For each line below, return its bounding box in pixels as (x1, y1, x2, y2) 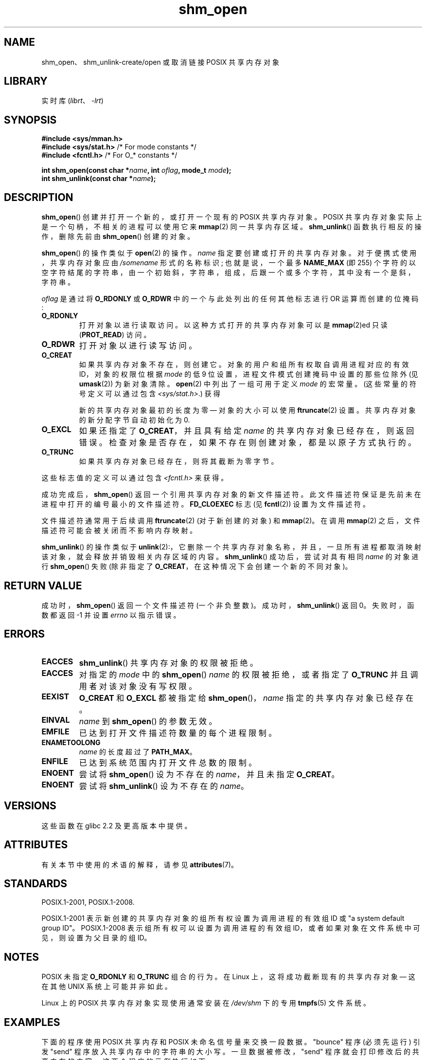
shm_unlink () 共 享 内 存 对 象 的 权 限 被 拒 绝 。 (79, 658, 258, 668)
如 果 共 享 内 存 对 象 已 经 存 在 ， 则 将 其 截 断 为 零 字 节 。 (79, 457, 278, 466)
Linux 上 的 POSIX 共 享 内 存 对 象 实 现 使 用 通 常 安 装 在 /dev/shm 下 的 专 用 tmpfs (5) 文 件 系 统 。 (41, 999, 370, 1007)
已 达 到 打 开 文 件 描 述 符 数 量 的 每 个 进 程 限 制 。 (79, 728, 277, 738)
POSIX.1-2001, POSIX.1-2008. (41, 898, 135, 907)
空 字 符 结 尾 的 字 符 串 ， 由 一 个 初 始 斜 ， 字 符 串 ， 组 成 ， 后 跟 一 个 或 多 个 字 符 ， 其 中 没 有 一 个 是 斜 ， (41, 268, 415, 277)
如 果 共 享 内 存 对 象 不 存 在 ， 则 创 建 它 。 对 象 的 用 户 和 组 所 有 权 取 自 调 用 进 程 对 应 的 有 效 (79, 360, 409, 369)
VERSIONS (4, 800, 56, 812)
